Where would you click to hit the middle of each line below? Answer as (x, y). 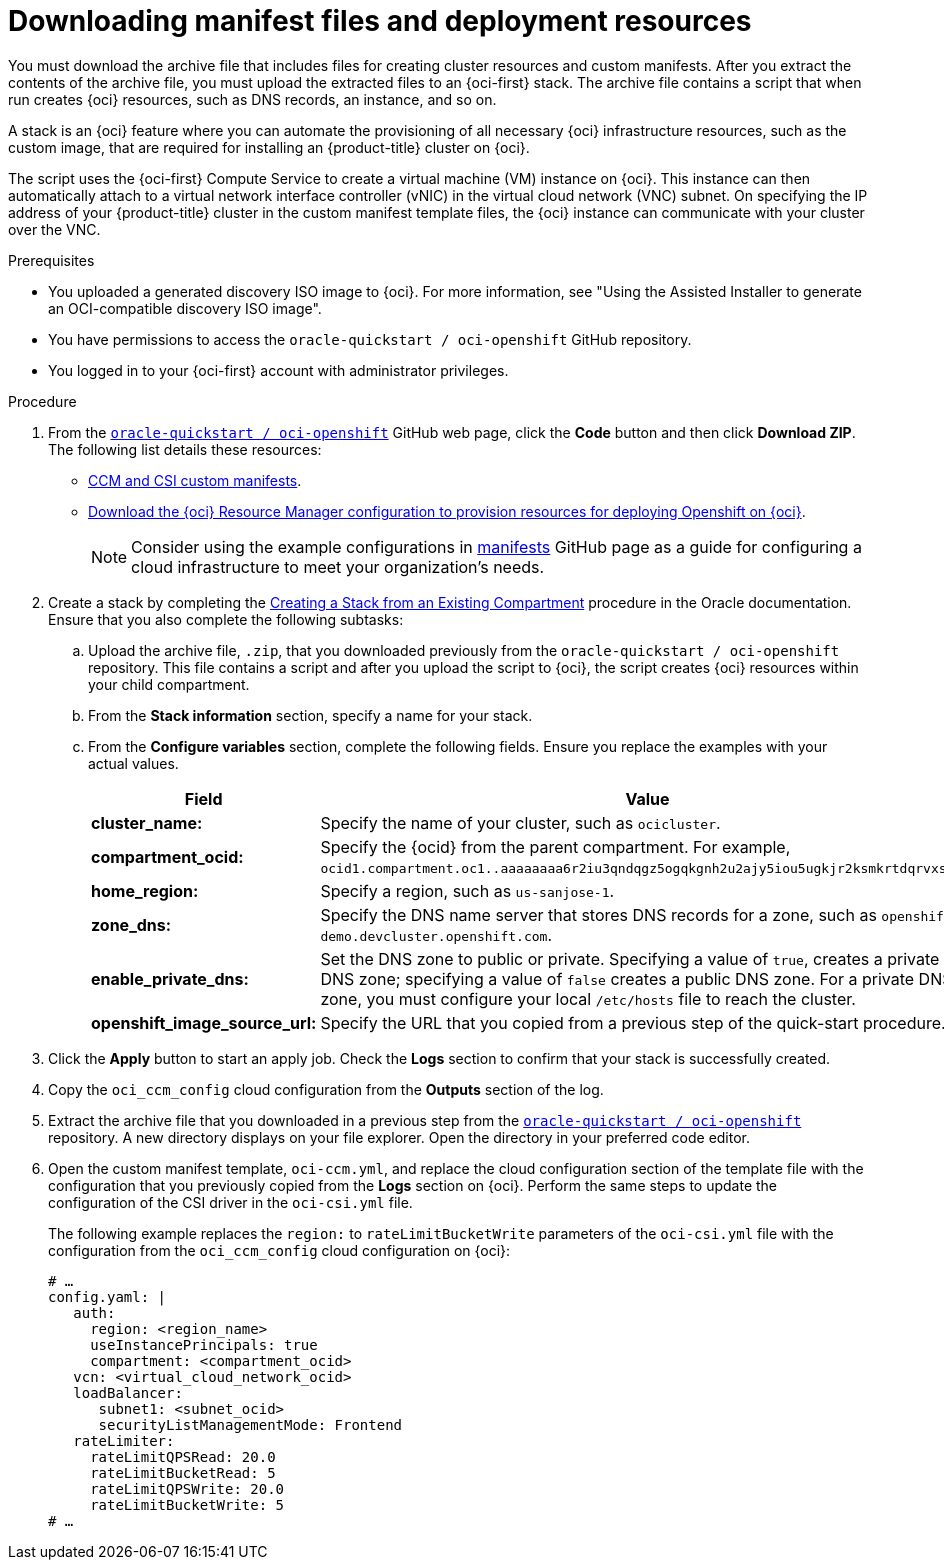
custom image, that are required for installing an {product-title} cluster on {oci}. (269, 147)
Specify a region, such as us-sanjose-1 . (467, 890)
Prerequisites (51, 260)
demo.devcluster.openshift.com (434, 936)
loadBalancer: (128, 1392)
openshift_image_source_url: (204, 1022)
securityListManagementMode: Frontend (250, 1424)
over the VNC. (54, 229)
